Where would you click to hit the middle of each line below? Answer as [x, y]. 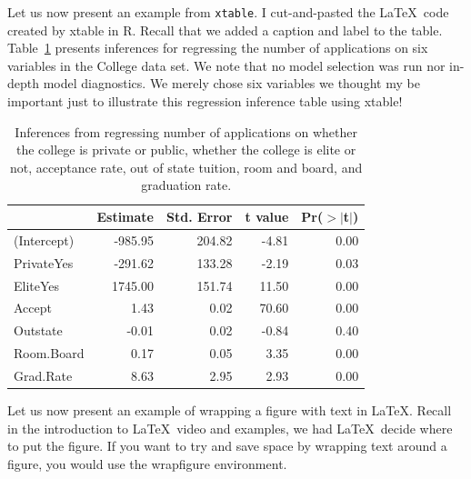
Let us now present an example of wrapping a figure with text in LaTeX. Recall [230, 410]
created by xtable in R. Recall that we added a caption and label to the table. [225, 30]
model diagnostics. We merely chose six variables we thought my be [231, 83]
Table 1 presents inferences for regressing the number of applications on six [218, 48]
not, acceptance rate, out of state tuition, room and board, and [186, 167]
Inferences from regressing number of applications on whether [186, 131]
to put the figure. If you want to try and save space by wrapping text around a [227, 446]
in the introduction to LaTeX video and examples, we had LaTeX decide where [230, 428]
